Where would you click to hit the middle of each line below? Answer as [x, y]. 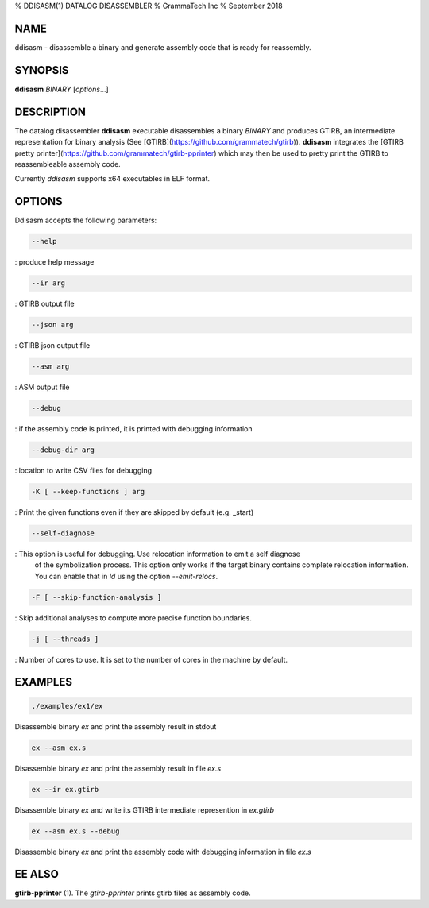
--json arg [52, 325]
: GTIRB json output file [52, 346]
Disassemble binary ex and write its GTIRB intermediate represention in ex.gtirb [144, 809]
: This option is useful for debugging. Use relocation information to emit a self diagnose [158, 554]
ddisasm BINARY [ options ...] [62, 89]
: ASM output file [42, 387]
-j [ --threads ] [65, 639]
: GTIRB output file [44, 304]
